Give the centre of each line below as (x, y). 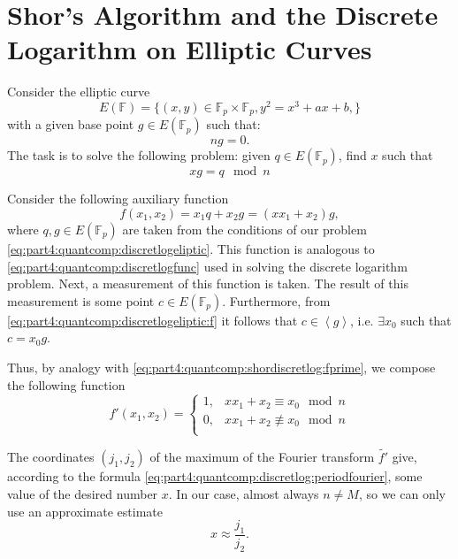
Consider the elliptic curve (79, 92)
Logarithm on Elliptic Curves (190, 49)
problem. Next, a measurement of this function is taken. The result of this (208, 283)
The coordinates (51, 457)
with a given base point (71, 124)
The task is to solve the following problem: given (139, 155)
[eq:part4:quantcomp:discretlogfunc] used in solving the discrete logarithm (207, 266)
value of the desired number (83, 494)
